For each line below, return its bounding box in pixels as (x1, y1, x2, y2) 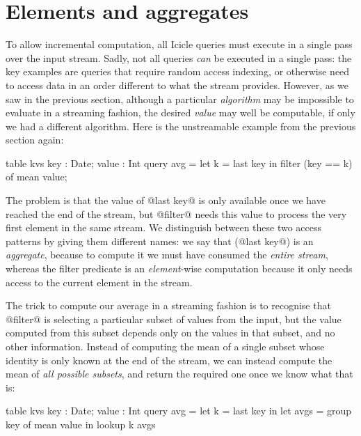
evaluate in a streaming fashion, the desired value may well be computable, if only (6, 105, 355, 120)
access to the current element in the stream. (6, 274, 193, 289)
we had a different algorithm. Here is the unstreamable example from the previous (6, 118, 356, 133)
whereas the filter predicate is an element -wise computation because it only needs (6, 261, 353, 276)
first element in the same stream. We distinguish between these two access (6, 220, 322, 235)
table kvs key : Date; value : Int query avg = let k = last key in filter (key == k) (6, 155, 353, 170)
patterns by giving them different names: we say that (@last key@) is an (6, 233, 314, 248)
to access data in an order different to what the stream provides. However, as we (6, 77, 348, 92)
